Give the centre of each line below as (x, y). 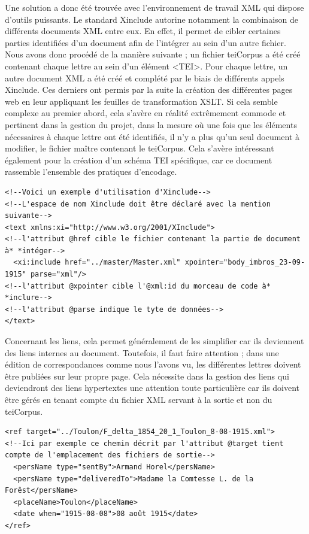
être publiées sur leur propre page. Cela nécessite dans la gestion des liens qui (147, 376)
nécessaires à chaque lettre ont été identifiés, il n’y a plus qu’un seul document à (152, 136)
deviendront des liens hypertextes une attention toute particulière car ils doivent (152, 388)
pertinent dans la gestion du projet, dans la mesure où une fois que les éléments (151, 124)
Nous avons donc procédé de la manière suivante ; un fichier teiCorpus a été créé (153, 54)
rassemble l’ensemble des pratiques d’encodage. (91, 172)
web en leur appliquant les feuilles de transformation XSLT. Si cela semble (141, 101)
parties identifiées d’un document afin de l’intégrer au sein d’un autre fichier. (146, 42)
